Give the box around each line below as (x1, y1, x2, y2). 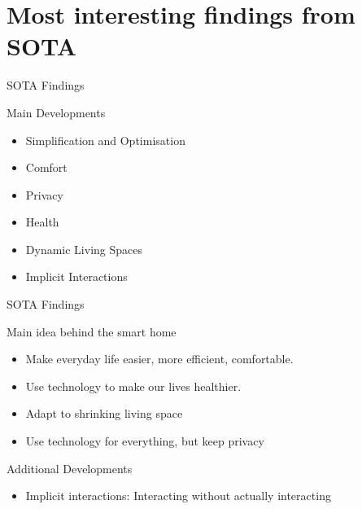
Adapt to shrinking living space (25, 405, 183, 422)
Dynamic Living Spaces (25, 240, 142, 257)
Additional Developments (7, 459, 133, 476)
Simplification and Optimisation (25, 131, 185, 148)
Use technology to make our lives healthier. (25, 377, 242, 394)
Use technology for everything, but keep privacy (25, 432, 264, 450)
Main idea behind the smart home (7, 323, 177, 340)
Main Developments (7, 103, 106, 121)
